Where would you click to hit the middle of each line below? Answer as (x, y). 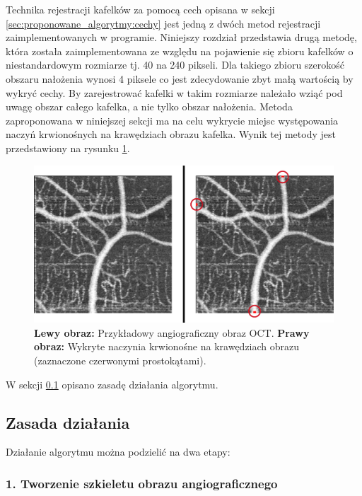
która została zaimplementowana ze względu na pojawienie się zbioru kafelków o (180, 51)
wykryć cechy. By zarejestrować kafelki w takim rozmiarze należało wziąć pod (174, 92)
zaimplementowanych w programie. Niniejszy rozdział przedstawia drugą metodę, (181, 37)
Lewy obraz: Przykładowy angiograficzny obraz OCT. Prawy (172, 332)
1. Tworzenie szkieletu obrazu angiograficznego (142, 483)
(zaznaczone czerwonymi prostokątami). (120, 361)
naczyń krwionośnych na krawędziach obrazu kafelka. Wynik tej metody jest (171, 134)
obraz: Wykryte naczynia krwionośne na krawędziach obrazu (167, 346)
